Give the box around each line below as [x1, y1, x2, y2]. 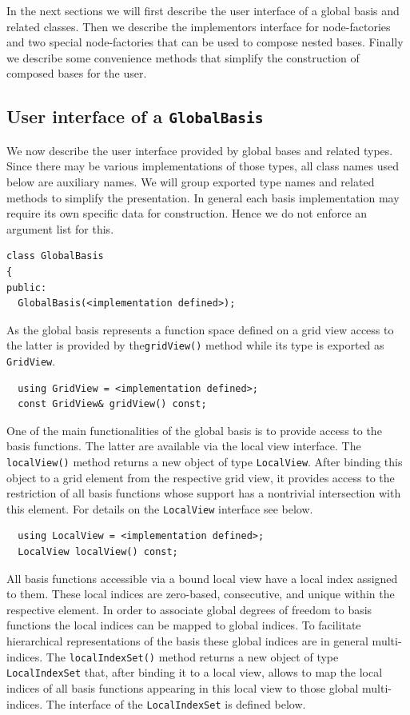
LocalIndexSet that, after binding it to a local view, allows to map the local [6, 664, 383, 681]
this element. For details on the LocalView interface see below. [6, 500, 313, 517]
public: [6, 282, 47, 294]
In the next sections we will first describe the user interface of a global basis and [6, 2, 400, 18]
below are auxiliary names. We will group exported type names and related [6, 173, 375, 190]
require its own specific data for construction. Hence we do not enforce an [6, 205, 368, 222]
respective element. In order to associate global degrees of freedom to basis [6, 601, 372, 617]
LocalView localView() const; [18, 546, 178, 558]
